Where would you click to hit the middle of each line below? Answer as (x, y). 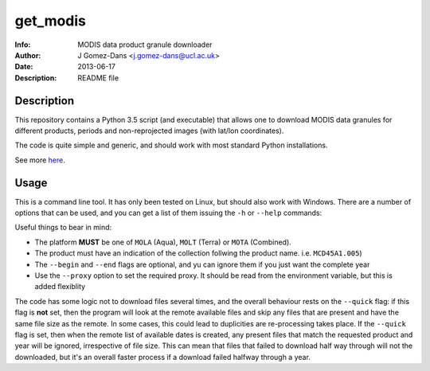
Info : (23, 45)
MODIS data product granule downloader (145, 45)
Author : (28, 55)
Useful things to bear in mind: (63, 228)
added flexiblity (60, 287)
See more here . (40, 160)
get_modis (51, 21)
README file (98, 78)
